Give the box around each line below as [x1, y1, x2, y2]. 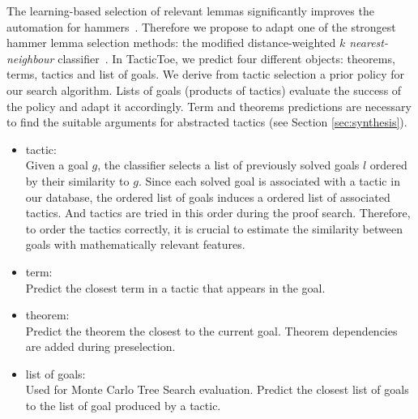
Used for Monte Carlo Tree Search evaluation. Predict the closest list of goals [25, 381, 409, 398]
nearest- [349, 34, 388, 51]
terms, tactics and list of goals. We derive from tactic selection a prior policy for [6, 66, 404, 83]
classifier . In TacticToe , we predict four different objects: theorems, [58, 49, 395, 66]
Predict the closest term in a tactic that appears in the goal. [25, 279, 326, 296]
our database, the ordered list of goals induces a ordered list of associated [25, 188, 390, 205]
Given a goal [25, 156, 88, 173]
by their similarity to [25, 172, 130, 189]
